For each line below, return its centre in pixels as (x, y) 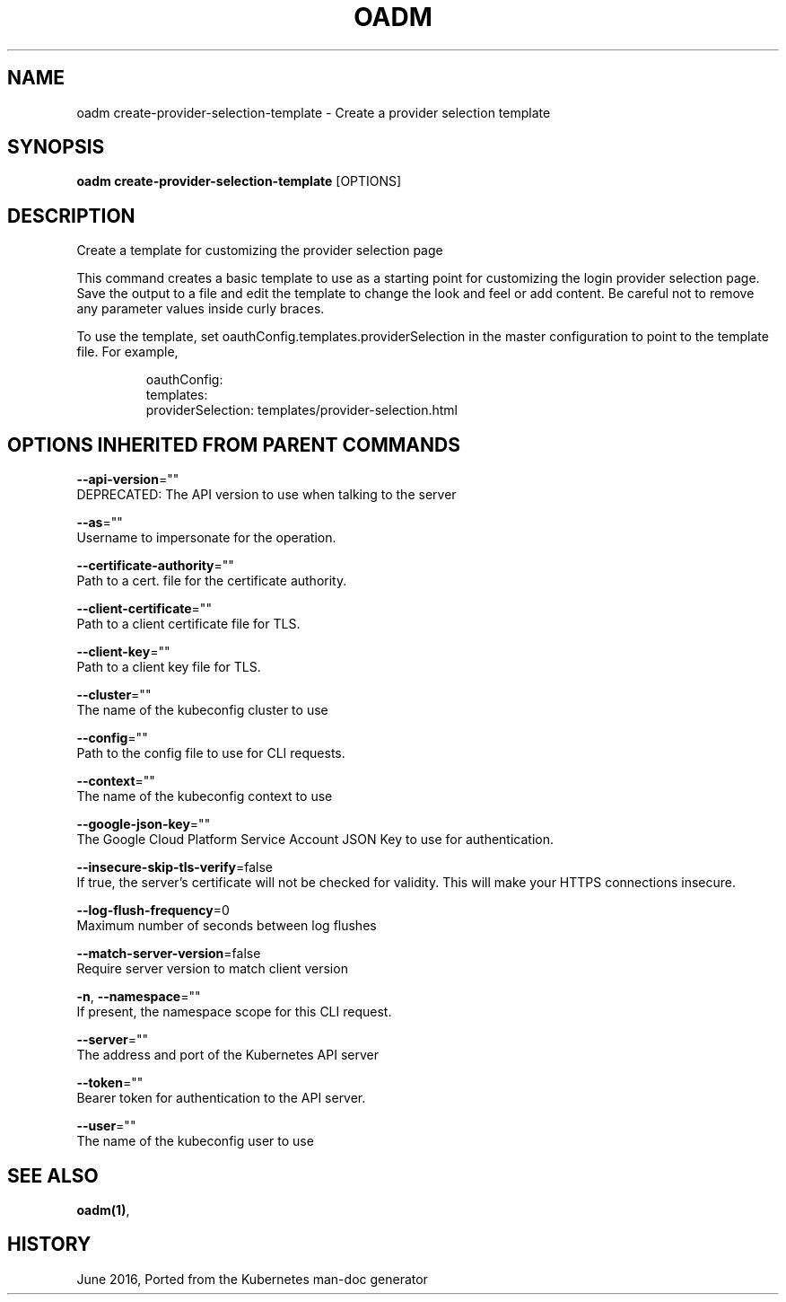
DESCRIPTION (71, 216)
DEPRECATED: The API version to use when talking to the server (266, 495)
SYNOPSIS (56, 147)
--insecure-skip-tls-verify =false (175, 867)
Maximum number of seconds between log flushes (227, 926)
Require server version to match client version (212, 969)
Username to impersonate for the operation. (206, 538)
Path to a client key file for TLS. (169, 667)
